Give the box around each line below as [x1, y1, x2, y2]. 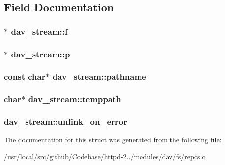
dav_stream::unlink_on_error [4, 115, 127, 128]
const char [4, 70, 46, 82]
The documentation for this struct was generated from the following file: [4, 135, 222, 145]
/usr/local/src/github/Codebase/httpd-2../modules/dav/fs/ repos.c [4, 151, 205, 161]
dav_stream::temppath [28, 93, 121, 105]
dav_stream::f [11, 25, 68, 37]
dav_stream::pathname [52, 70, 146, 82]
